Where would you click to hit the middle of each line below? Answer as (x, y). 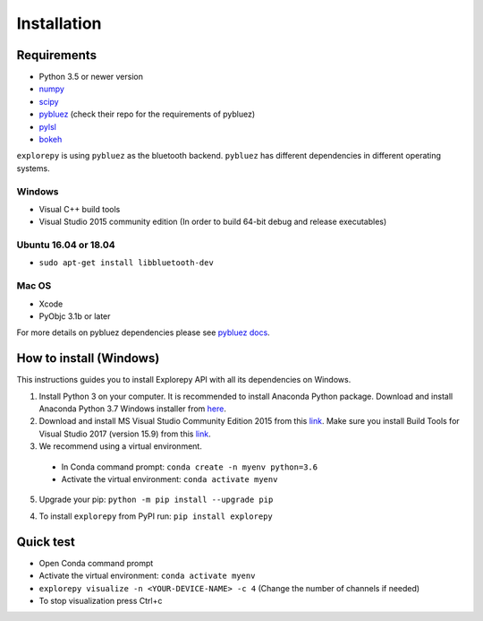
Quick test (46, 542)
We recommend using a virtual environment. (121, 446)
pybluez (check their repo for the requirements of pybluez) (147, 114)
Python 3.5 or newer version (91, 77)
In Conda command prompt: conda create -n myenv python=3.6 (189, 467)
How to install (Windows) (88, 358)
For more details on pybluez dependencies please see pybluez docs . (143, 332)
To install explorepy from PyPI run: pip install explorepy (156, 516)
